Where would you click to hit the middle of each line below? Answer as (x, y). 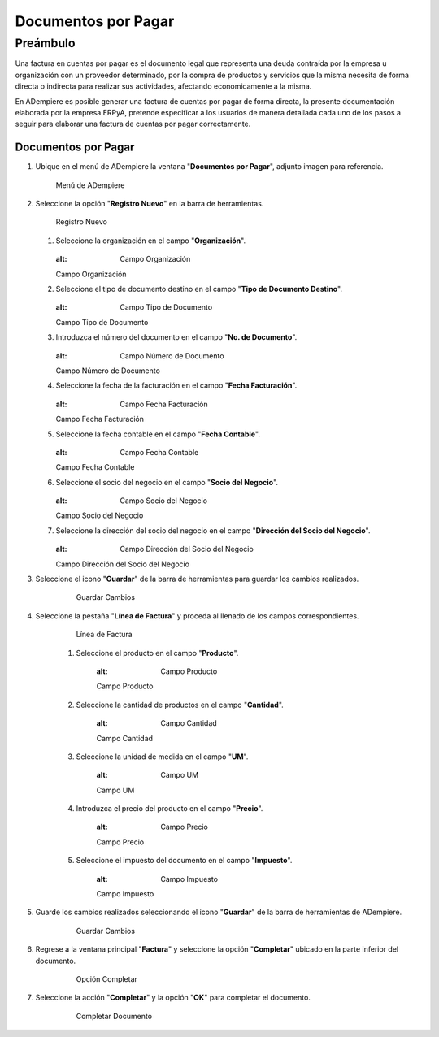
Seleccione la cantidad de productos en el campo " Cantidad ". (180, 705)
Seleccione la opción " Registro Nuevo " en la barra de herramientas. (150, 204)
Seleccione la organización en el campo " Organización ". (151, 241)
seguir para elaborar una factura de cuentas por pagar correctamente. (133, 124)
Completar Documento (114, 1016)
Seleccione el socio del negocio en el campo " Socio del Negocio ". (167, 482)
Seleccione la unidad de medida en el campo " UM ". (162, 757)
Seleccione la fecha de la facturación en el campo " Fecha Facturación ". (176, 385)
